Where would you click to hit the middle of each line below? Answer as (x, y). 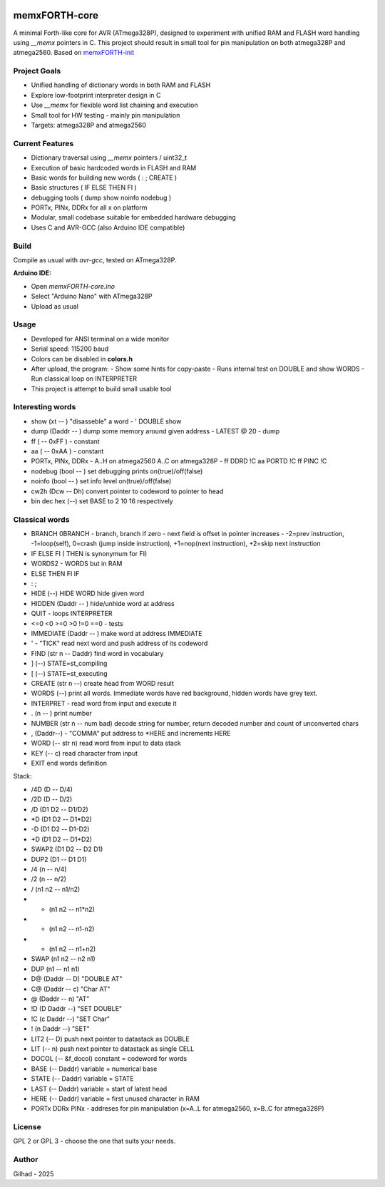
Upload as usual (55, 306)
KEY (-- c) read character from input (84, 753)
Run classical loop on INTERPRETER (84, 379)
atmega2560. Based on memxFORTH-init (74, 53)
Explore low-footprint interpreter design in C (96, 95)
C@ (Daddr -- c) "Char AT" (71, 989)
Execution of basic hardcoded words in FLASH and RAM (114, 168)
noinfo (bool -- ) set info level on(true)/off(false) (101, 481)
